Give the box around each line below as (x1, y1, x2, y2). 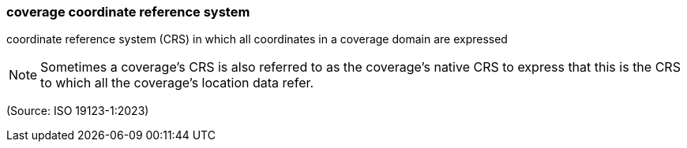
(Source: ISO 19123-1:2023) (6, 104, 149, 118)
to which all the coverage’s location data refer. (40, 75, 314, 91)
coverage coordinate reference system (6, 4, 250, 20)
